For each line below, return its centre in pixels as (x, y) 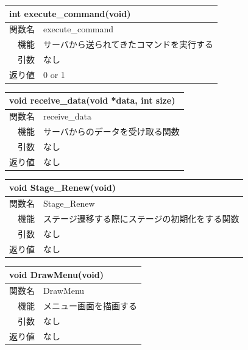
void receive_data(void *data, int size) (92, 100)
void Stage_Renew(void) (62, 187)
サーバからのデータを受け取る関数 (112, 131)
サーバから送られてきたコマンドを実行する (129, 44)
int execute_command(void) (70, 13)
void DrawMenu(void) (57, 275)
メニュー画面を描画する (90, 306)
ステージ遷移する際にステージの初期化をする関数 (141, 219)
